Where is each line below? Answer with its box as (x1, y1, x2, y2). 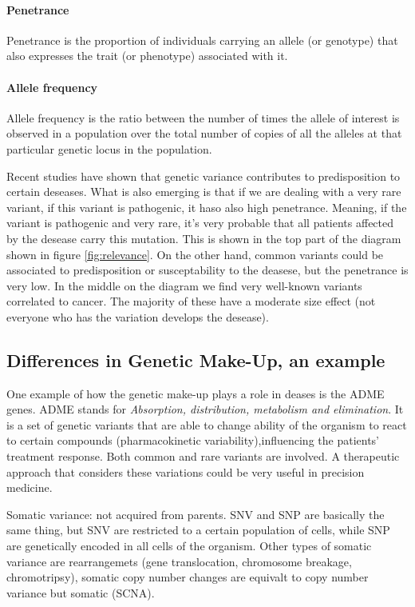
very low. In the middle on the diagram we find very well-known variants (6, 277, 362, 294)
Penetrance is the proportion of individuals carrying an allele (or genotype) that (6, 31, 398, 48)
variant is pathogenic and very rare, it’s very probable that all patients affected (6, 214, 394, 231)
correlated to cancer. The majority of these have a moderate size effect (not (6, 293, 376, 309)
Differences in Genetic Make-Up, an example (6, 347, 385, 372)
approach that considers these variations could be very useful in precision (6, 463, 365, 480)
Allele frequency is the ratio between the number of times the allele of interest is (6, 109, 400, 126)
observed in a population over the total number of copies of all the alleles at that (6, 125, 402, 142)
